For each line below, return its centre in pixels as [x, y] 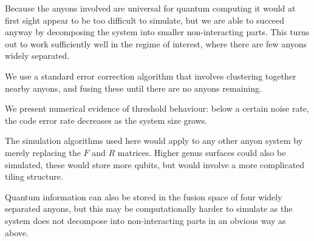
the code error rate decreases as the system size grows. [106, 120]
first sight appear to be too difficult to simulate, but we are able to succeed [145, 20]
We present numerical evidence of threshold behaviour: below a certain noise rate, [157, 108]
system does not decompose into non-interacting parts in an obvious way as [145, 220]
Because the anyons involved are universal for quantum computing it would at [150, 8]
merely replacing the [43, 152]
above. [17, 232]
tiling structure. [34, 176]
